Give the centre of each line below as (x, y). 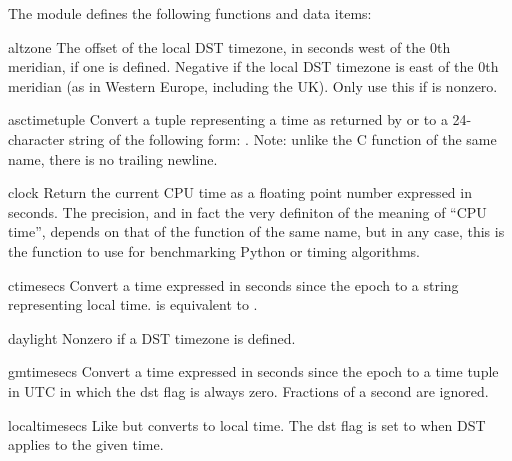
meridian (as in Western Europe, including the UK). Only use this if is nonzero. (253, 85)
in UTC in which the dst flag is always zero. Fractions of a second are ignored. (248, 390)
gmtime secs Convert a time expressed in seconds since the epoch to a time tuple (253, 371)
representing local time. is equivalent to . (133, 304)
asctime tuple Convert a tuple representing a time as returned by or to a (228, 119)
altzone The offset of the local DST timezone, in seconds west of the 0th (229, 46)
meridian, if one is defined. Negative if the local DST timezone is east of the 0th (253, 66)
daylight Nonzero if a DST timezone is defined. (152, 337)
